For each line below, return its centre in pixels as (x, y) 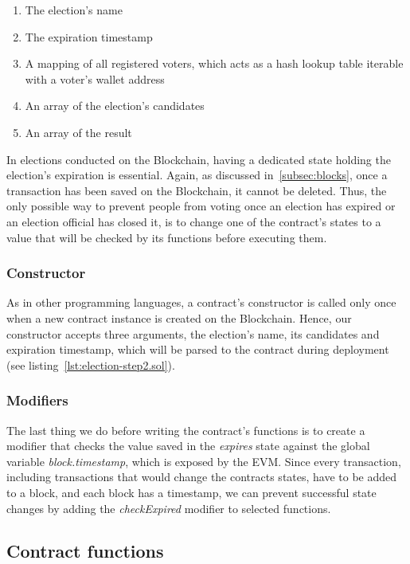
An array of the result (78, 132)
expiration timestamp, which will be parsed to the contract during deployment (198, 349)
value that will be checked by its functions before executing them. (167, 237)
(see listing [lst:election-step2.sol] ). (91, 364)
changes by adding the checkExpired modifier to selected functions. (169, 508)
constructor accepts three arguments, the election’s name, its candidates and (193, 333)
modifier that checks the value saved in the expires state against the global (188, 446)
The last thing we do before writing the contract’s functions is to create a (186, 430)
